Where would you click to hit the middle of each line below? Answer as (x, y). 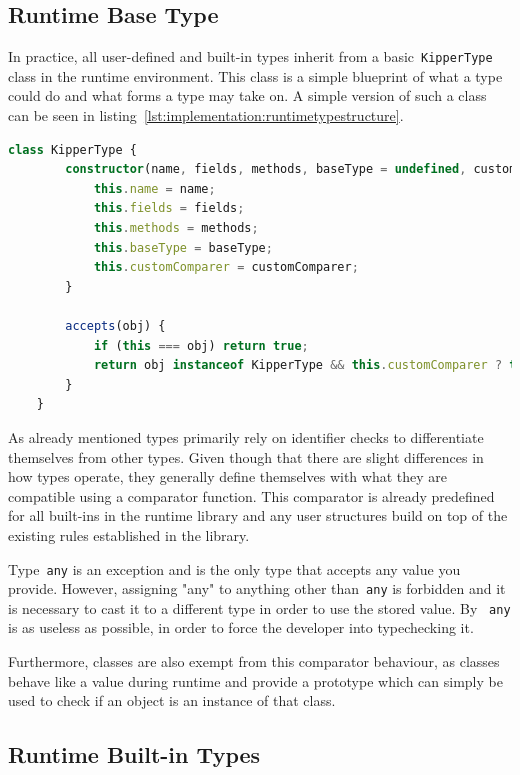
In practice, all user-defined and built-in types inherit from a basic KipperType (250, 56)
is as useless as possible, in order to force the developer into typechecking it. (241, 627)
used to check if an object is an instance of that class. (172, 700)
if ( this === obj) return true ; (201, 345)
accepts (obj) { (115, 325)
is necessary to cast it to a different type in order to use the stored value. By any (259, 607)
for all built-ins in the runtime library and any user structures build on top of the (258, 515)
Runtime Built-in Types (134, 754)
